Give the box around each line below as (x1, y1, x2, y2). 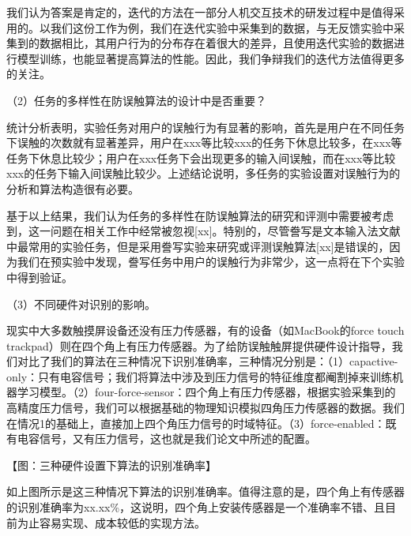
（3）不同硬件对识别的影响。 (6, 295, 156, 312)
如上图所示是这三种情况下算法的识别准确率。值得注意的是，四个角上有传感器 (6, 483, 405, 500)
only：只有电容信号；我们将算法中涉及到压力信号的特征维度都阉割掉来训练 (6, 368, 393, 384)
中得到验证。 (6, 268, 73, 285)
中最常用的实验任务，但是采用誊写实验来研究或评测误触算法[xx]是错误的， (6, 238, 390, 254)
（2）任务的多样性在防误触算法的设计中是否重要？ (6, 92, 266, 108)
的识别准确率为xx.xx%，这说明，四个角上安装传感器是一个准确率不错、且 (6, 499, 386, 515)
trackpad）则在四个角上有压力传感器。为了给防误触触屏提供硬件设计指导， (6, 337, 392, 354)
